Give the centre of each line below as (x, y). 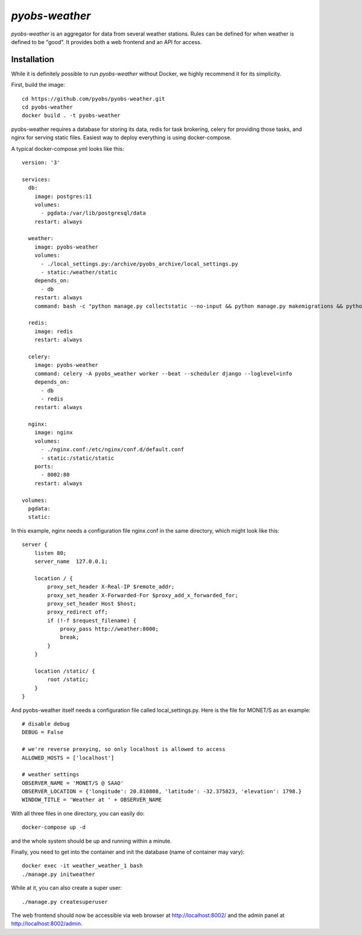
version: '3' (41, 162)
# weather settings (51, 775)
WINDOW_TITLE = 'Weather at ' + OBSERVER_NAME (92, 800)
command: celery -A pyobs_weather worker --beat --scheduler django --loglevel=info (163, 373)
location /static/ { (65, 671)
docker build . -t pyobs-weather (71, 116)
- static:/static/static (78, 458)
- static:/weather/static (79, 272)
